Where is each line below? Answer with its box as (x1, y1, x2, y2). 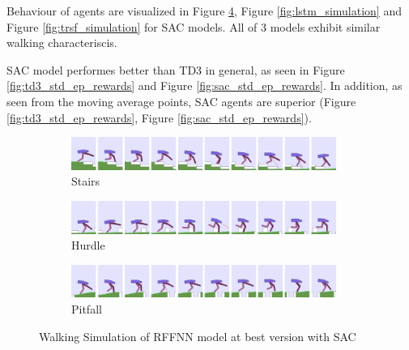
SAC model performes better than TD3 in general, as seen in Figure (6, 61, 345, 78)
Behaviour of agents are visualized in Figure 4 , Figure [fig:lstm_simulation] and (6, 2, 402, 19)
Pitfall (71, 301, 102, 318)
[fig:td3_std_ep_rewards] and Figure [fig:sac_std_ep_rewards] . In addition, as (6, 77, 403, 94)
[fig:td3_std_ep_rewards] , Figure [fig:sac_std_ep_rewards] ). (6, 109, 312, 126)
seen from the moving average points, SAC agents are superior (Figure (6, 92, 356, 109)
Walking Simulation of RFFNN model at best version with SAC (39, 327, 356, 344)
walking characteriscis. (6, 34, 117, 51)
